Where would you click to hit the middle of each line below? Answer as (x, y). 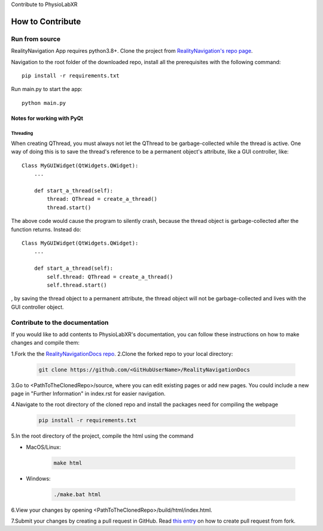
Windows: (38, 478)
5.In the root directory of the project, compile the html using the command (102, 436)
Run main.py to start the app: (47, 89)
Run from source (36, 39)
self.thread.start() (77, 285)
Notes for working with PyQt (47, 118)
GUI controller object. (37, 307)
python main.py (44, 103)
